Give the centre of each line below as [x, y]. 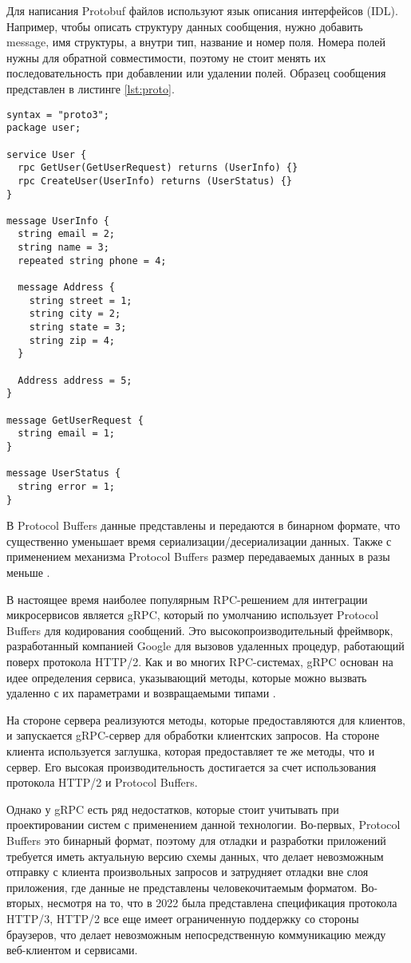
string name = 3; [63, 248]
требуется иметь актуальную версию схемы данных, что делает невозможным [195, 856]
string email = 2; [67, 234]
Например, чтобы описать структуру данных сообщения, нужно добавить [185, 26]
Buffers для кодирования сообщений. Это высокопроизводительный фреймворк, [200, 630]
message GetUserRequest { [75, 420]
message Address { [67, 288]
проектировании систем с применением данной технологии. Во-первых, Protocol [204, 825]
